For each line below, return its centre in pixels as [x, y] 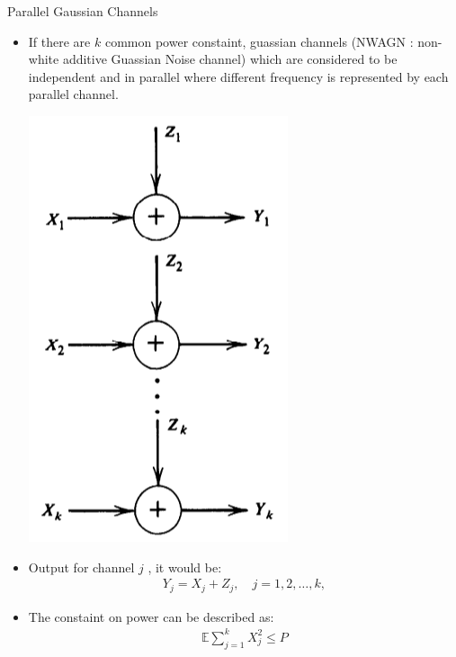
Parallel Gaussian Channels [83, 11]
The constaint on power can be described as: [151, 616]
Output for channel [81, 567]
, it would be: [185, 567]
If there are [59, 41]
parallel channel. [73, 94]
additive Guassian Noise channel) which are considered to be [230, 59]
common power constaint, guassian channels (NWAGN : [259, 41]
